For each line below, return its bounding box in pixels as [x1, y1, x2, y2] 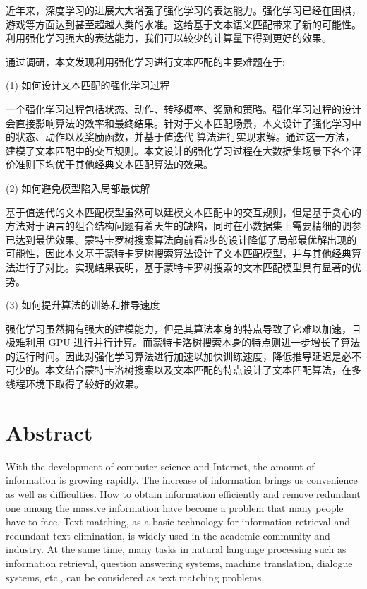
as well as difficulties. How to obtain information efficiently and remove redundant [6, 486, 361, 501]
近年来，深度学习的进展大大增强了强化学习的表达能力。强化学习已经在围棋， [6, 3, 361, 17]
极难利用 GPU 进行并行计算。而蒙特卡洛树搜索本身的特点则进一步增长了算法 [6, 335, 361, 350]
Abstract [6, 417, 93, 446]
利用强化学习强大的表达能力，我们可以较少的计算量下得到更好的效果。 [6, 30, 332, 45]
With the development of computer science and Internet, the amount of [6, 458, 315, 473]
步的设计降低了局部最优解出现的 [208, 232, 357, 246]
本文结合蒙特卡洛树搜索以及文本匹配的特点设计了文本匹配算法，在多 [44, 362, 361, 377]
